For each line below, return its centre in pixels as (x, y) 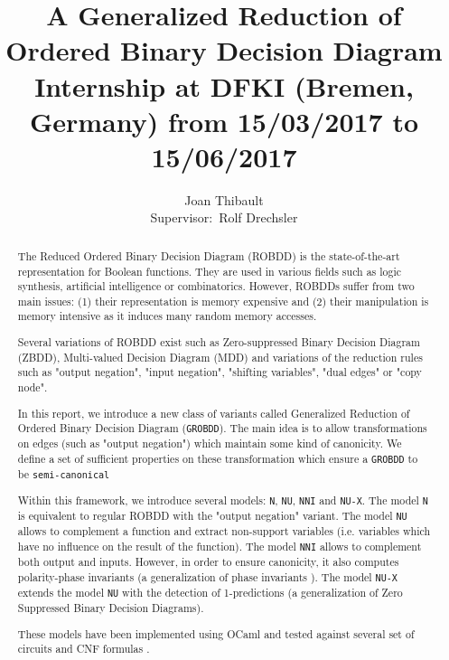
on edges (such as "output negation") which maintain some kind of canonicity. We (210, 443)
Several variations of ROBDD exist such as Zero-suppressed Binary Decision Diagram (219, 342)
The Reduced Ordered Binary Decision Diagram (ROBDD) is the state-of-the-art (209, 255)
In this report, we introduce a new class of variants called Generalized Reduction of (214, 413)
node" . (33, 387)
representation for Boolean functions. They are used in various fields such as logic (210, 271)
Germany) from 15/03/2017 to (224, 121)
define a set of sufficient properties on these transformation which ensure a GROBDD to (218, 458)
